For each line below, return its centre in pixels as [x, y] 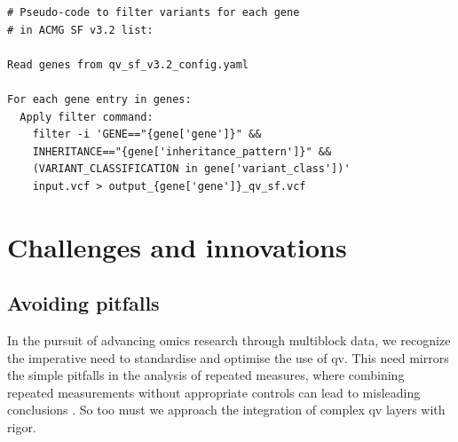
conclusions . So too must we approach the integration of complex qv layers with [226, 410]
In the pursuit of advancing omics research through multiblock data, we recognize [229, 340]
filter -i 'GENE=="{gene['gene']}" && [147, 134]
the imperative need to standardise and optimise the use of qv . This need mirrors [228, 357]
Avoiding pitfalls [83, 303]
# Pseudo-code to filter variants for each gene [154, 12]
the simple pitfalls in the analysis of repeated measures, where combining [206, 375]
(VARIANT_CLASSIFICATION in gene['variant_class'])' [191, 169]
